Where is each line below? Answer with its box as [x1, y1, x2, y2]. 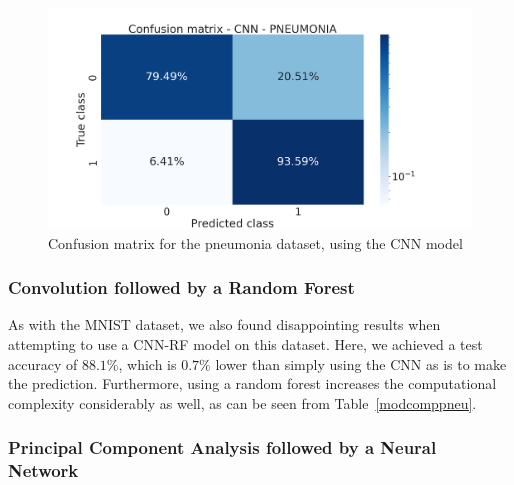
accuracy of [8, 353, 78, 374]
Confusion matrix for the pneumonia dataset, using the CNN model [48, 232, 463, 253]
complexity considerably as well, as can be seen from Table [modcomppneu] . [8, 392, 477, 413]
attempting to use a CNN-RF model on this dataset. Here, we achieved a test [8, 333, 483, 354]
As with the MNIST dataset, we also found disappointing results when [8, 314, 441, 335]
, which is [118, 353, 177, 374]
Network [8, 458, 79, 483]
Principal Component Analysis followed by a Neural [8, 435, 437, 460]
